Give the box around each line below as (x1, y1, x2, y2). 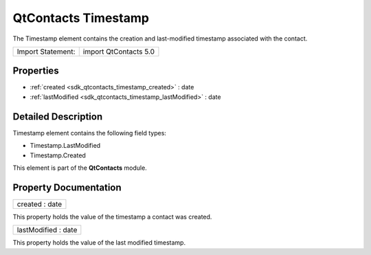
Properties (12, 65, 59, 77)
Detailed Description (12, 111, 103, 122)
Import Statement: (16, 47, 76, 56)
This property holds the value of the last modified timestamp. (12, 239, 185, 247)
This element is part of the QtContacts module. (12, 164, 147, 172)
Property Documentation (12, 181, 122, 193)
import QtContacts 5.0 (82, 47, 155, 56)
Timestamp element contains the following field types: (12, 129, 166, 137)
